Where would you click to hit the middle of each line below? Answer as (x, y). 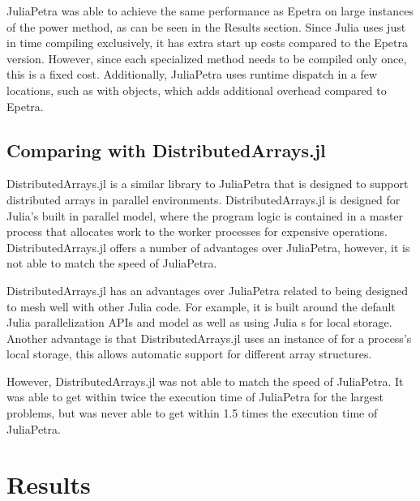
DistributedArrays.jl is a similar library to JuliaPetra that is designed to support (208, 184)
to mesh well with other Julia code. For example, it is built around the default (201, 306)
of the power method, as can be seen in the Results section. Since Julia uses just (206, 26)
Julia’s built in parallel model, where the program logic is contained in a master (205, 215)
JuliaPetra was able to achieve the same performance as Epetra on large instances (210, 11)
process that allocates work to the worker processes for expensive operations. (197, 231)
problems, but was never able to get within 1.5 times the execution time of (192, 413)
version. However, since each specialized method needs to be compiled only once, (207, 58)
